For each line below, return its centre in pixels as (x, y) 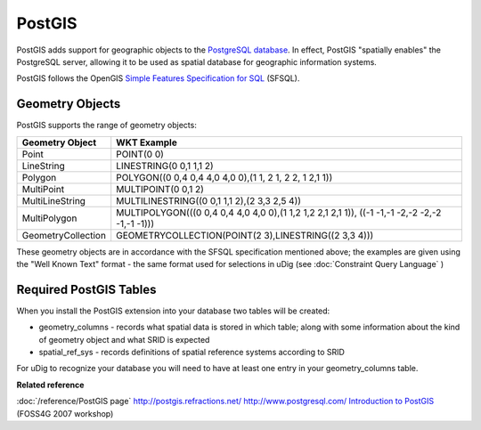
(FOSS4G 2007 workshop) (65, 413)
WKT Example (147, 142)
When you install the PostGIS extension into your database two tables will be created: (173, 311)
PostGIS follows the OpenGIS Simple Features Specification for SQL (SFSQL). (158, 78)
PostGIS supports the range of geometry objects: (107, 126)
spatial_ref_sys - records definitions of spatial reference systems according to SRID (192, 353)
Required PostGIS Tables (86, 289)
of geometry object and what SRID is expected (124, 339)
